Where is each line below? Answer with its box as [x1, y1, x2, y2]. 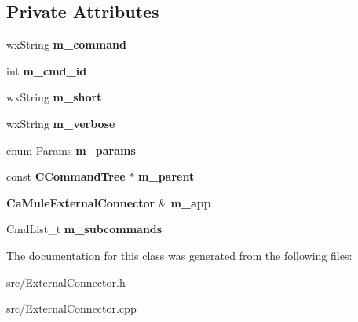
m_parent [138, 168, 195, 185]
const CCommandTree [6, 168, 126, 185]
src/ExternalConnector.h [6, 273, 126, 290]
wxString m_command [6, 36, 126, 53]
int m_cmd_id [6, 62, 87, 79]
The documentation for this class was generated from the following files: [6, 247, 353, 263]
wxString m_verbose [6, 115, 115, 131]
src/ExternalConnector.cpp [6, 300, 137, 317]
